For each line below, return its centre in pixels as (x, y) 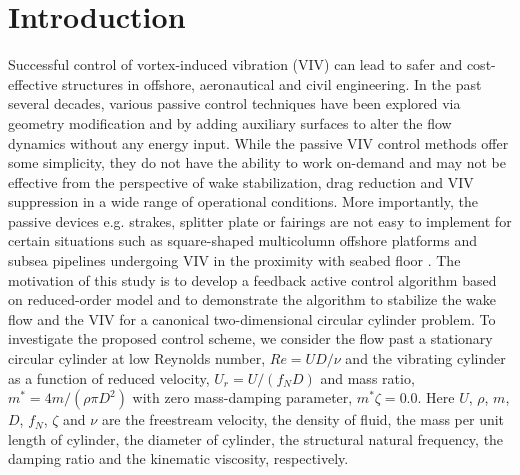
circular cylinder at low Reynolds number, (137, 358)
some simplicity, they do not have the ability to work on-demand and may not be (257, 162)
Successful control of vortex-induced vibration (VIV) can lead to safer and (235, 64)
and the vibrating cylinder (425, 358)
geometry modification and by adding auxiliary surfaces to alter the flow (230, 122)
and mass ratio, (367, 377)
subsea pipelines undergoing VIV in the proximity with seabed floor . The (234, 260)
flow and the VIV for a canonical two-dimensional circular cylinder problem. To (252, 318)
